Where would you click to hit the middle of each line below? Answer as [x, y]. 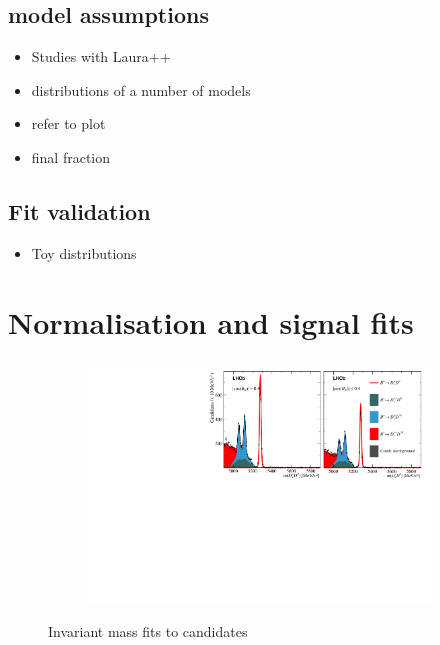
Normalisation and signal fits [211, 321]
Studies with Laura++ [101, 56]
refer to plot [68, 123]
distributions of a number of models [141, 89]
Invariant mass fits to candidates [148, 631]
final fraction [71, 156]
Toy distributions [84, 252]
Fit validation [79, 210]
